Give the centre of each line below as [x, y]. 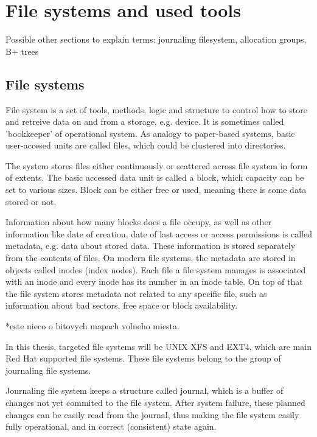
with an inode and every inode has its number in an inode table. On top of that [154, 281]
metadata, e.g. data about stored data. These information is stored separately [151, 246]
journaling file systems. [48, 370]
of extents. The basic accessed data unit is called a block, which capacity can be [155, 177]
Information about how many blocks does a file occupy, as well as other [139, 222]
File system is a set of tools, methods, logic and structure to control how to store [156, 109]
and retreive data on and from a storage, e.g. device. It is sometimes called [145, 121]
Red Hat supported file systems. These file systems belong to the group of [143, 358]
